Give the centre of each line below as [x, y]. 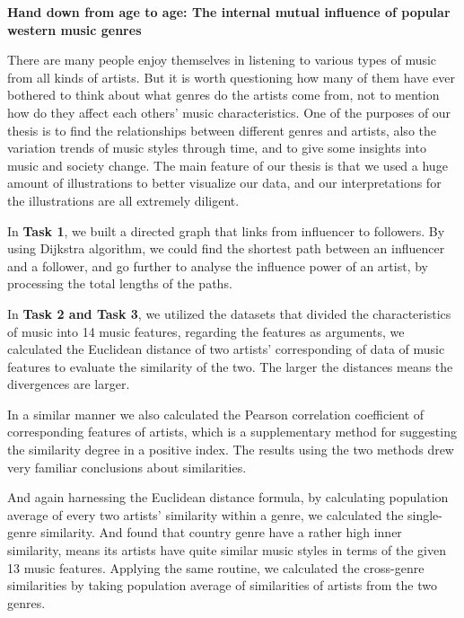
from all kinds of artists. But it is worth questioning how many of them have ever [231, 77]
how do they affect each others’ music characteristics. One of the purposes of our [229, 112]
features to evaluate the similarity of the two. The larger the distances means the [230, 366]
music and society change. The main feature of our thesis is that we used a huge [228, 165]
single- [425, 514]
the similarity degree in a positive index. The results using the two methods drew [231, 450]
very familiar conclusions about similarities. [127, 467]
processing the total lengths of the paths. [120, 283]
